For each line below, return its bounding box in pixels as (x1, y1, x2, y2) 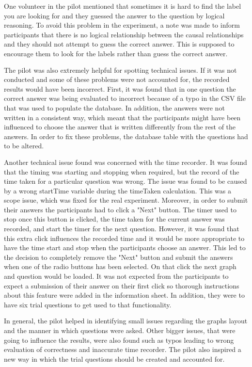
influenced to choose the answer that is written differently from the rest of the (4, 122, 236, 132)
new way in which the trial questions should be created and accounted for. (4, 353, 225, 364)
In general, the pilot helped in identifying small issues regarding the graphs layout (4, 316, 248, 326)
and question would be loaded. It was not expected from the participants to (4, 271, 229, 281)
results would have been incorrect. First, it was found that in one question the (4, 83, 236, 94)
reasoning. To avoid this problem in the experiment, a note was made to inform (4, 20, 240, 30)
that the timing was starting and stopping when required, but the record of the (4, 166, 239, 176)
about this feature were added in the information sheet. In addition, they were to (4, 290, 245, 300)
